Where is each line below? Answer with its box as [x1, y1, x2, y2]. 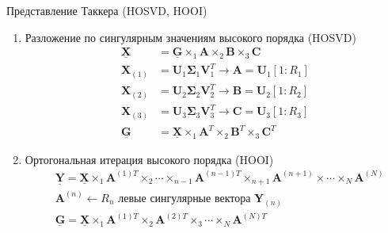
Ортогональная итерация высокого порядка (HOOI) [25, 151, 274, 167]
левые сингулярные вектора [118, 193, 251, 204]
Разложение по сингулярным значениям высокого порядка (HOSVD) [25, 29, 356, 45]
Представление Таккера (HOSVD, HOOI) [6, 2, 207, 18]
